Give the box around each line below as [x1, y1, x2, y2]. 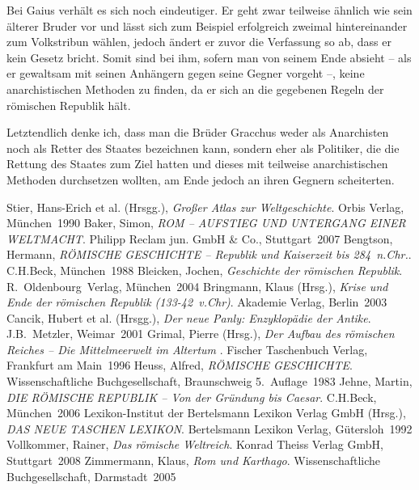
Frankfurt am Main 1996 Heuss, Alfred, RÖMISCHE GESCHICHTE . [6, 357, 353, 374]
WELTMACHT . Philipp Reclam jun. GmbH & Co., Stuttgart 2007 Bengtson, [6, 230, 393, 247]
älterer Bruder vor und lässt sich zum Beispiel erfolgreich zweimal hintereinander [6, 17, 408, 34]
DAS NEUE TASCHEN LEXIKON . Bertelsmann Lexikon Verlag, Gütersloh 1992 [6, 420, 413, 437]
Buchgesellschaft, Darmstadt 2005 [6, 467, 176, 484]
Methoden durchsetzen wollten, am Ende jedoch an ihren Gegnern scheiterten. [6, 171, 395, 188]
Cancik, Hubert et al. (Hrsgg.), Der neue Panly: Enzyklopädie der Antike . [6, 309, 371, 326]
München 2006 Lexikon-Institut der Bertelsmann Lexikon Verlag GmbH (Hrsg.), [6, 404, 406, 421]
